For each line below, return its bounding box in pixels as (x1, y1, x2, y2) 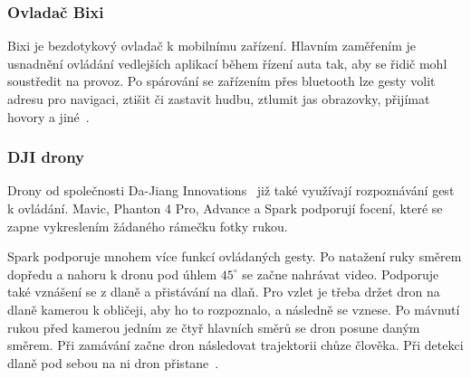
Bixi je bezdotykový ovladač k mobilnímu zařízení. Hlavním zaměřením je (7, 36, 416, 55)
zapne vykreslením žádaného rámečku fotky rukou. (7, 216, 288, 235)
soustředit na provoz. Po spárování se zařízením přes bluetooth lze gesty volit (7, 71, 436, 90)
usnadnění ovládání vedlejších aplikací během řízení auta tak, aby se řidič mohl (7, 53, 447, 72)
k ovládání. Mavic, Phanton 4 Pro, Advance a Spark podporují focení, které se (7, 199, 443, 217)
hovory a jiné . (7, 107, 90, 126)
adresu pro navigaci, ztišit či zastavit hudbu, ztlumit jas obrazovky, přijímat (7, 90, 430, 108)
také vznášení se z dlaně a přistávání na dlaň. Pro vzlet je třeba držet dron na (7, 282, 440, 301)
